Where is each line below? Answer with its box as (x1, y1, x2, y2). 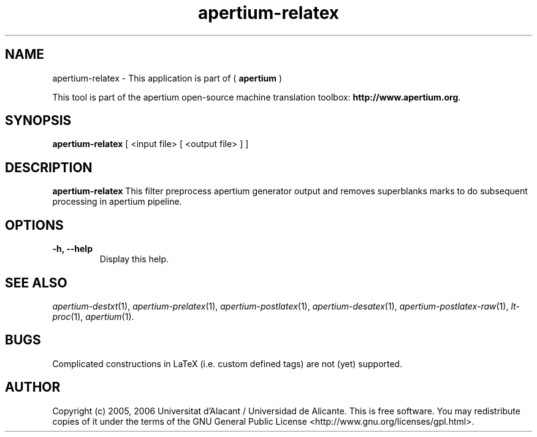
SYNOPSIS (5, 113, 72, 129)
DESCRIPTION (5, 159, 93, 175)
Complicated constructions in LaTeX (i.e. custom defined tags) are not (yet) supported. (52, 358, 403, 369)
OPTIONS (5, 217, 64, 233)
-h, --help (52, 243, 93, 254)
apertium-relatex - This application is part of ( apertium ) (52, 72, 283, 83)
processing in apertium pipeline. (52, 196, 182, 207)
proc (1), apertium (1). (52, 311, 134, 322)
